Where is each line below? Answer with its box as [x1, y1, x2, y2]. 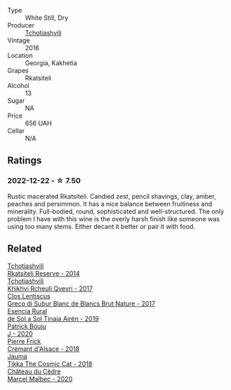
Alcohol [7, 82, 30, 89]
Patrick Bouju [7, 322, 47, 330]
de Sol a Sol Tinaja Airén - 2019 [7, 314, 99, 323]
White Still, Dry [25, 13, 69, 22]
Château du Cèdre [7, 367, 62, 375]
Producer [7, 21, 35, 29]
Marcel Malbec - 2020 [7, 374, 73, 383]
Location [7, 51, 33, 60]
